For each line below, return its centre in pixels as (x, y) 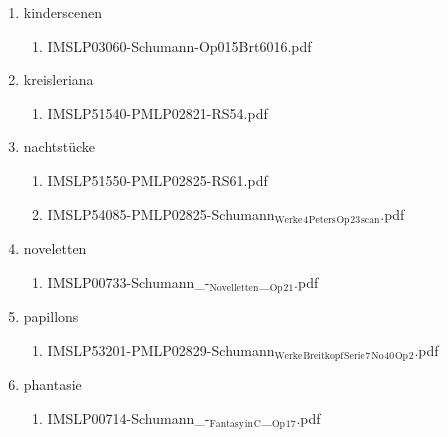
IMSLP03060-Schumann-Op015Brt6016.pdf (179, 45)
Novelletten (234, 288)
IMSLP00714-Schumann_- (128, 417)
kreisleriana (58, 79)
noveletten (55, 248)
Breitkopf (323, 356)
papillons (51, 316)
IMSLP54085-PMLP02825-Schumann (161, 213)
